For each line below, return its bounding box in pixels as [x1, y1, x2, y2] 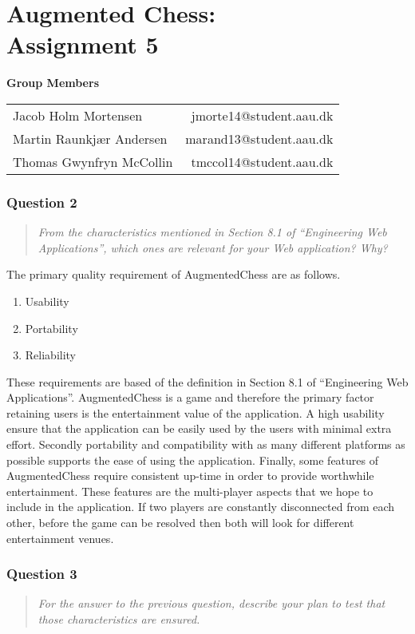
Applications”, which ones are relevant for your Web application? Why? [38, 239, 388, 256]
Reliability [25, 347, 77, 363]
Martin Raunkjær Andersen [13, 129, 168, 148]
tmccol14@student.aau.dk [191, 152, 334, 171]
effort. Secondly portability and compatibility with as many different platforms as [6, 436, 405, 453]
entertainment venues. [6, 529, 114, 546]
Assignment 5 [6, 28, 159, 61]
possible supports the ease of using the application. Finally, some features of [6, 451, 379, 468]
